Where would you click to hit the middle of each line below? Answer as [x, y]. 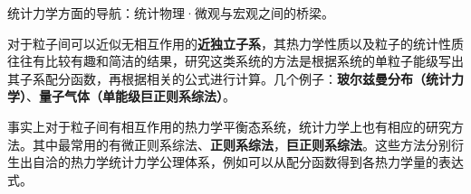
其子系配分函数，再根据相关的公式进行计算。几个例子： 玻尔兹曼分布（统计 [229, 78]
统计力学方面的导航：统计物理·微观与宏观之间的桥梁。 [171, 13]
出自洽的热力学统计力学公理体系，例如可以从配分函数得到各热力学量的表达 [241, 162]
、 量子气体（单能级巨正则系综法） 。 [131, 96]
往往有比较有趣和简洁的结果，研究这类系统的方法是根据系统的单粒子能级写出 [235, 61]
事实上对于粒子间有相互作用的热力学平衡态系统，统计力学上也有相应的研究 [229, 126]
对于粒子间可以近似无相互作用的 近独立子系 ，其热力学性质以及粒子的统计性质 [235, 43]
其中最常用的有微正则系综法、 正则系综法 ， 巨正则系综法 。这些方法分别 [241, 144]
